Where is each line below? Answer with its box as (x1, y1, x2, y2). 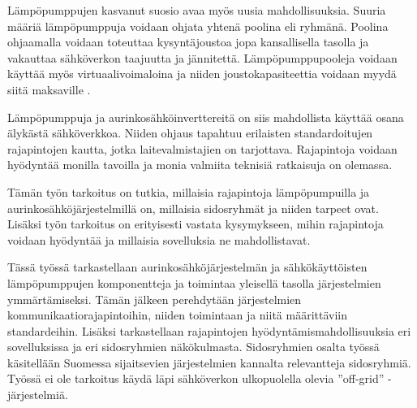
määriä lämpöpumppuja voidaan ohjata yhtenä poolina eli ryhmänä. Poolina (7, 17, 389, 34)
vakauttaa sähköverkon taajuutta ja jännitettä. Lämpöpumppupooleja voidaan (7, 49, 398, 66)
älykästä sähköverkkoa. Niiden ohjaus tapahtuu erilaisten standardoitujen (7, 124, 373, 141)
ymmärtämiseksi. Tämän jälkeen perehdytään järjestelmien (7, 290, 302, 307)
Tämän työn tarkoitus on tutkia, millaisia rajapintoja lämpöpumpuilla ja (7, 183, 370, 200)
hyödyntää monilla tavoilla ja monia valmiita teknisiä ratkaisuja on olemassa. (7, 156, 393, 173)
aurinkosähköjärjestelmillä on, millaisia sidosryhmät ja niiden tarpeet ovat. (7, 199, 379, 216)
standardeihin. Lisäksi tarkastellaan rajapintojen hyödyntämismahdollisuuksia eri (7, 322, 411, 339)
